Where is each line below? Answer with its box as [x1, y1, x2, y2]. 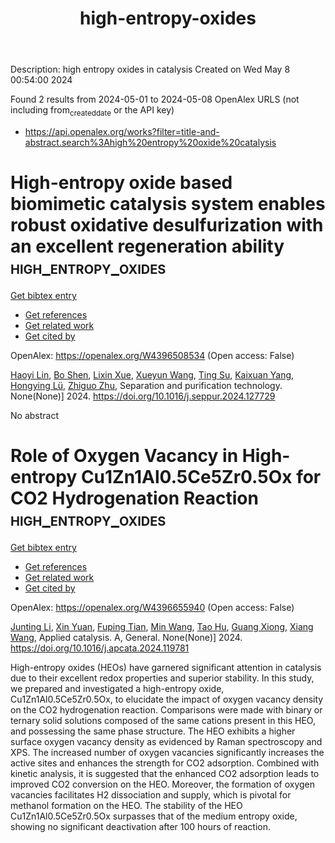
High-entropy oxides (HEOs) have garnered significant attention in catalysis [10, 661, 322, 673]
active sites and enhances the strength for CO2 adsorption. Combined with [10, 757, 320, 769]
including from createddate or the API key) [10, 104, 175, 118]
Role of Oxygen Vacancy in [10, 445, 239, 467]
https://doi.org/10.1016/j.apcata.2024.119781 [10, 642, 190, 654]
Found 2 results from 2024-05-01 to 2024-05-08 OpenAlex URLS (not [10, 93, 300, 106]
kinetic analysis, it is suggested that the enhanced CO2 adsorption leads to [10, 767, 320, 779]
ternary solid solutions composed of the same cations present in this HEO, [10, 714, 316, 726]
